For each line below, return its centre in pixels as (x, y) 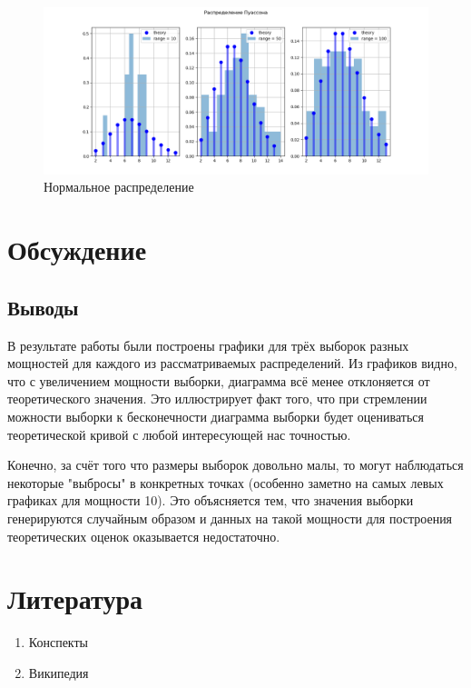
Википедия (59, 672)
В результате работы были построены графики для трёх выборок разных (208, 345)
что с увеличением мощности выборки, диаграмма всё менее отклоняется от (219, 380)
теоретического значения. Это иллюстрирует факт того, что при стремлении (217, 399)
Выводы (43, 307)
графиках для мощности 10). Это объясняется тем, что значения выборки (211, 500)
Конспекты (58, 642)
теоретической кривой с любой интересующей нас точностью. (179, 434)
